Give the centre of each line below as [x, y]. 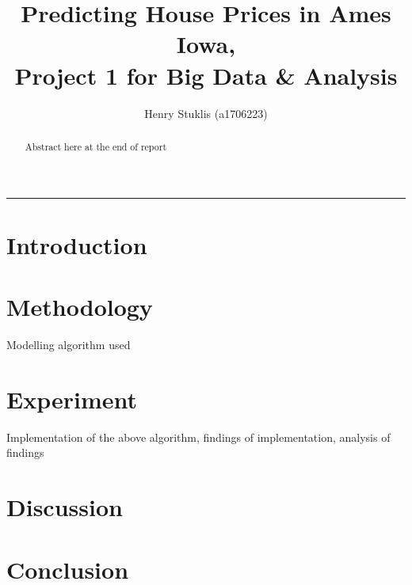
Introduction [77, 244]
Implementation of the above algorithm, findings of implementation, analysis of [198, 437]
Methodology [80, 307]
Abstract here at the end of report [96, 146]
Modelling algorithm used [69, 345]
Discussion [65, 507]
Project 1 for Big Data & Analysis [206, 75]
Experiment [72, 399]
